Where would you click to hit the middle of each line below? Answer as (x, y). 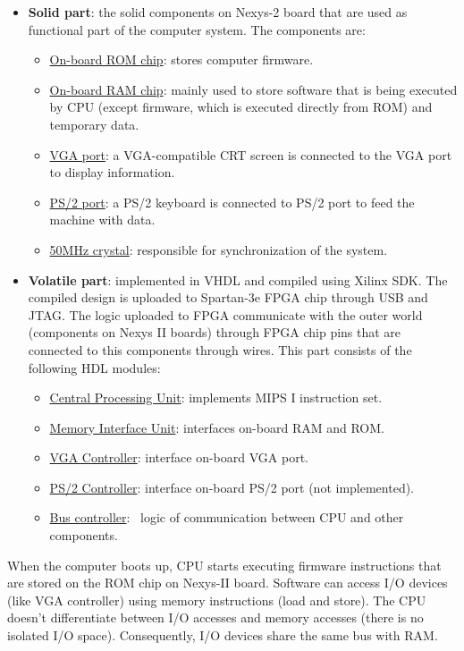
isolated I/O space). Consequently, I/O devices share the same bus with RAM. (223, 635)
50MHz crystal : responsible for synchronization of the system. (219, 249)
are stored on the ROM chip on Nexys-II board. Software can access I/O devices (228, 583)
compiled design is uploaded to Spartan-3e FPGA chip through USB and (228, 297)
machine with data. (102, 220)
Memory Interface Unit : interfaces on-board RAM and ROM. (217, 427)
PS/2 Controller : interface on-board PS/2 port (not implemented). (232, 487)
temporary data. (94, 124)
